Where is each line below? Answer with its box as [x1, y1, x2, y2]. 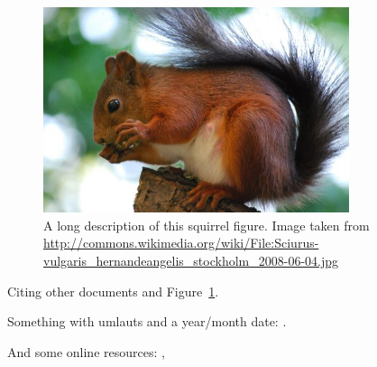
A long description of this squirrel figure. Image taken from [43, 215, 370, 234]
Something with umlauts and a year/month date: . [7, 312, 287, 331]
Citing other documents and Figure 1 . [7, 281, 219, 300]
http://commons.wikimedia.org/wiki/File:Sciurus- [43, 233, 319, 252]
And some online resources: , [7, 342, 165, 361]
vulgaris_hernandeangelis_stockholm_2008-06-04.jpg [43, 251, 339, 270]
